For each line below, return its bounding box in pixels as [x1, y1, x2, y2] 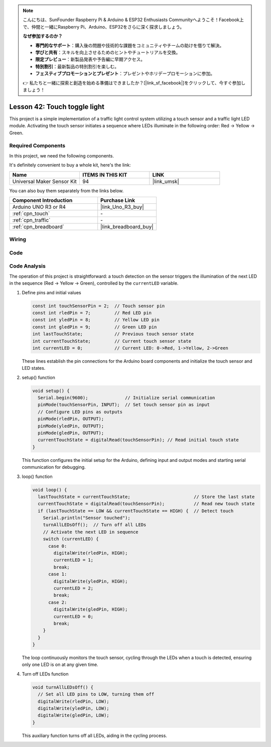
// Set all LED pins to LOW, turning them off [38, 692, 155, 697]
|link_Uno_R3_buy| [100, 203, 144, 210]
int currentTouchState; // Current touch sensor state [32, 338, 192, 344]
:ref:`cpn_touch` [12, 210, 50, 217]
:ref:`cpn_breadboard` [12, 223, 65, 230]
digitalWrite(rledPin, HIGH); [53, 550, 128, 556]
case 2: [48, 599, 67, 605]
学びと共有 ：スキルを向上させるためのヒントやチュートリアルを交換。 [35, 49, 181, 55]
